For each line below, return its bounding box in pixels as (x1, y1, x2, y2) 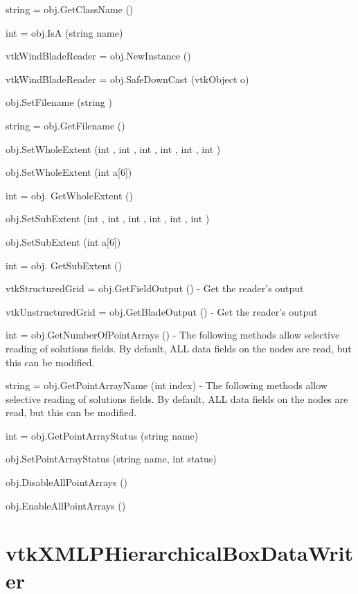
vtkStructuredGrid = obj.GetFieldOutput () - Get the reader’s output (6, 281, 304, 296)
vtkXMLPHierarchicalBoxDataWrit (6, 539, 353, 567)
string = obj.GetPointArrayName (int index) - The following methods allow (6, 378, 328, 393)
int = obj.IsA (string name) (6, 25, 123, 39)
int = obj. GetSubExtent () (6, 258, 122, 272)
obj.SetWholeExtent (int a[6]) (6, 165, 132, 179)
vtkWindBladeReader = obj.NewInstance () (6, 48, 191, 63)
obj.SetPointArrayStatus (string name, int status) (6, 451, 217, 466)
